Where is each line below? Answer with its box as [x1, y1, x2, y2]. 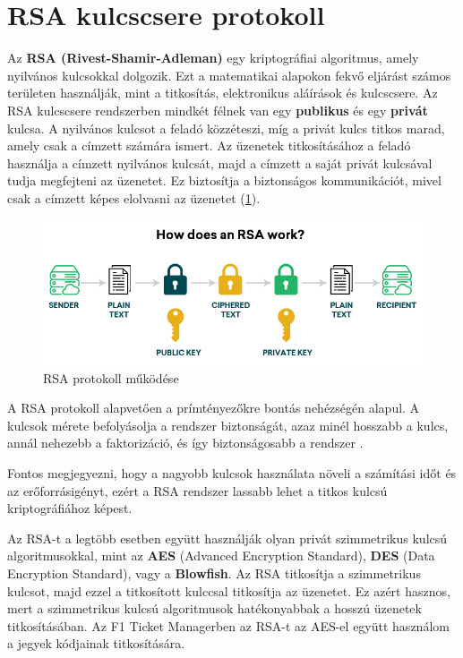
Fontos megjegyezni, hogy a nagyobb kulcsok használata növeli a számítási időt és [7, 464, 457, 483]
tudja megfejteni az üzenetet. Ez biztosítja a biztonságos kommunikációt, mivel [7, 171, 442, 190]
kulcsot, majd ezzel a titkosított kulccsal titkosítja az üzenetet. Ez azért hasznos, [7, 581, 450, 600]
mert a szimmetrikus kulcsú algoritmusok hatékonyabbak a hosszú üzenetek [7, 599, 422, 618]
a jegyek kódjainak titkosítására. [7, 634, 185, 653]
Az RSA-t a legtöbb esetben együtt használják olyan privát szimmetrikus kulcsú [7, 528, 448, 547]
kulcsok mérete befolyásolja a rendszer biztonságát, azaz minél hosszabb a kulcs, [7, 415, 449, 434]
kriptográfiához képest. [7, 499, 133, 517]
